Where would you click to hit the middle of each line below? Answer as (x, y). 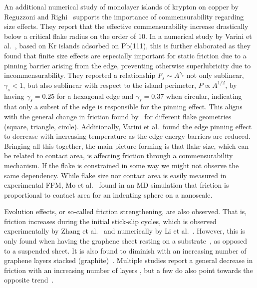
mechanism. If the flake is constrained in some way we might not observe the (122, 165)
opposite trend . (29, 280)
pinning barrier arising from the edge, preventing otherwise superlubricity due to (128, 65)
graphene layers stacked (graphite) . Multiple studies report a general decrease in (128, 260)
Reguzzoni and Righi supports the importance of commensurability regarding (124, 16)
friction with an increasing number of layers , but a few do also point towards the (128, 270)
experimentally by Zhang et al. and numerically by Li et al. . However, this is (125, 231)
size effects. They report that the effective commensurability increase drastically (126, 26)
